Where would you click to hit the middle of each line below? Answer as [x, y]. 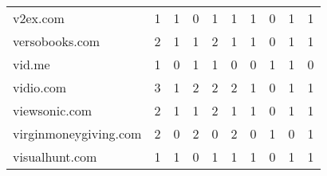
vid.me [32, 64]
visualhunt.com [55, 156]
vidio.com [40, 87]
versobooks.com [57, 41]
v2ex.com [39, 18]
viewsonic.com [53, 110]
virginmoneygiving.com [77, 133]
